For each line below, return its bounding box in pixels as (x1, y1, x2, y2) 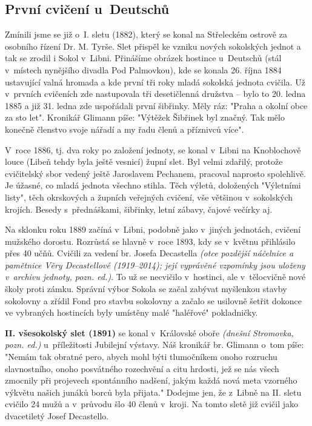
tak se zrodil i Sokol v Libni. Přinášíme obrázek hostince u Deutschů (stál (5, 52, 282, 64)
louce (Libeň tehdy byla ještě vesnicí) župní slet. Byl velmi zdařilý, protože (5, 155, 283, 168)
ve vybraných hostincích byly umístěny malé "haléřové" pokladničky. (5, 306, 258, 319)
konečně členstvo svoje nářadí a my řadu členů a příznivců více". (5, 122, 244, 135)
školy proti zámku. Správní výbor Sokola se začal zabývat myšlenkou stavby (5, 282, 287, 295)
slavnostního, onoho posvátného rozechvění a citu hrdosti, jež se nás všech (5, 362, 279, 374)
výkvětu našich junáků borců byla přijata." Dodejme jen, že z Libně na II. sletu (5, 385, 302, 398)
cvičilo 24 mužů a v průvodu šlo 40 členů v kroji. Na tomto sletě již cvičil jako (5, 398, 298, 410)
